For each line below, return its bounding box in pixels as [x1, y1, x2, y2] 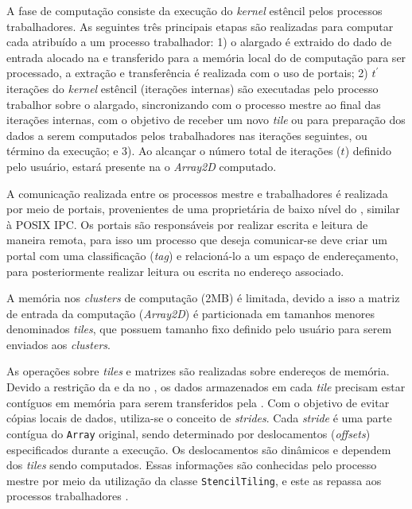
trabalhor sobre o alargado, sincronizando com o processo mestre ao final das [6, 95, 381, 112]
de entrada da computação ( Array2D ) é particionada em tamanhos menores [6, 305, 375, 321]
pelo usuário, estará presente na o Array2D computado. [6, 157, 277, 174]
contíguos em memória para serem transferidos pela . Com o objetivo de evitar [6, 394, 390, 410]
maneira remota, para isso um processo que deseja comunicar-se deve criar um [6, 231, 387, 248]
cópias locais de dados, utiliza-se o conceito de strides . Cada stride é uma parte [6, 410, 392, 426]
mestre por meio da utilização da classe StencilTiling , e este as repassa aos [6, 472, 382, 488]
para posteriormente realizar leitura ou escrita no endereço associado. [6, 262, 344, 279]
